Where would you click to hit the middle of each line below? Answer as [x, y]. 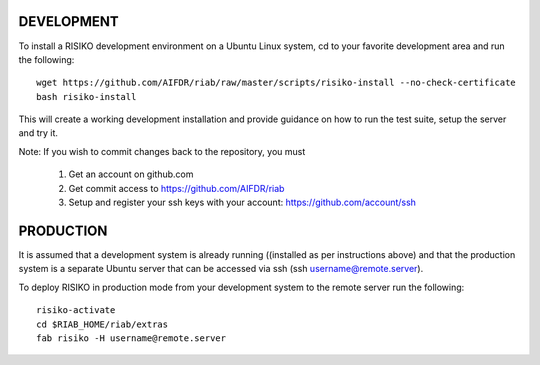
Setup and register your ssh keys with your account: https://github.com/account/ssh [242, 202]
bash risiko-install [86, 96]
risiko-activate [76, 310]
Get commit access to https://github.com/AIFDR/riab [176, 188]
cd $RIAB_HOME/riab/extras [102, 324]
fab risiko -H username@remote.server [131, 338]
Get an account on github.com [131, 174]
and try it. [38, 133]
